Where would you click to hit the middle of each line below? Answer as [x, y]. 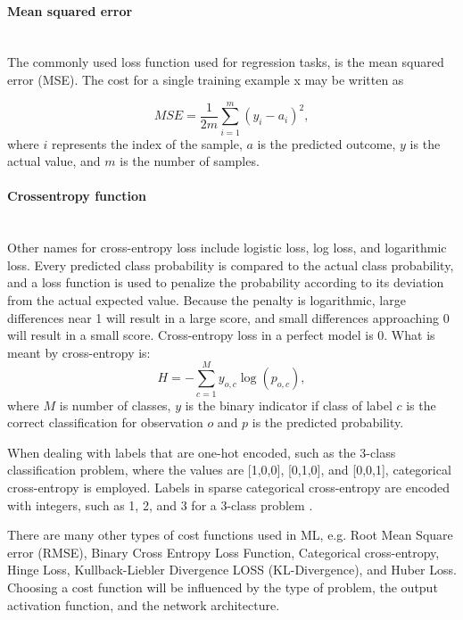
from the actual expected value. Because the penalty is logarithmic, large [207, 300]
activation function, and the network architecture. [144, 604]
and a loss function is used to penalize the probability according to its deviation [226, 282]
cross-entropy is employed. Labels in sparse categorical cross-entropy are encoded [229, 487]
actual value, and [54, 161]
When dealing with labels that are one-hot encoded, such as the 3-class [202, 452]
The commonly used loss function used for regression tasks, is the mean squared [226, 62]
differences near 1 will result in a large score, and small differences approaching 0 [228, 317]
